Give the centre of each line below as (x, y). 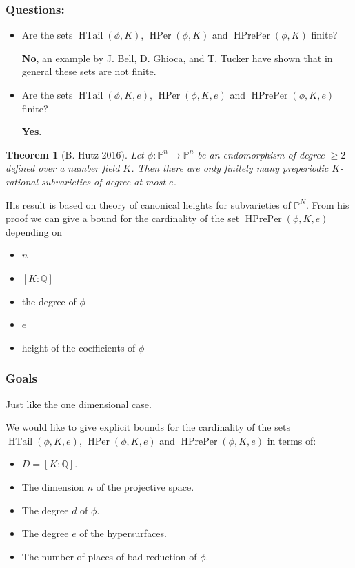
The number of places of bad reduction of (109, 556)
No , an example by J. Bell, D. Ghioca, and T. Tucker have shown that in (177, 58)
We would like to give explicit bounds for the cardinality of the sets (148, 427)
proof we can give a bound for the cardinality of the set (123, 218)
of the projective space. (145, 486)
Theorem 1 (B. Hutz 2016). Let (75, 154)
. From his (327, 204)
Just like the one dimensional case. (79, 404)
